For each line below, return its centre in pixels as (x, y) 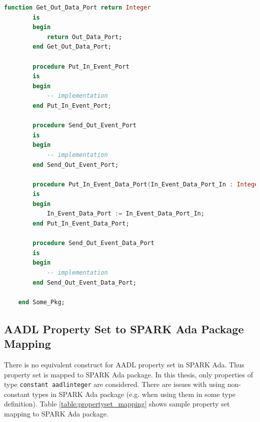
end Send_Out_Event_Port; (76, 165)
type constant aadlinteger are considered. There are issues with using (114, 384)
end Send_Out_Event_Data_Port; (84, 282)
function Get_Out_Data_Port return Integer (77, 8)
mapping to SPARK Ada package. (56, 414)
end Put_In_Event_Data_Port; (81, 224)
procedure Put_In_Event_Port (81, 66)
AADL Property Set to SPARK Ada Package (124, 329)
